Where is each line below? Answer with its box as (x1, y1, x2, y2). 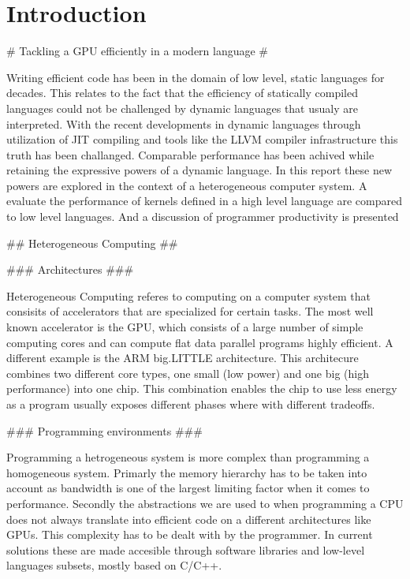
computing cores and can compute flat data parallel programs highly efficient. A (6, 334, 393, 350)
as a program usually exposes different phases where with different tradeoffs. (6, 396, 375, 412)
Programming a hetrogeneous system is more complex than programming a (6, 449, 370, 465)
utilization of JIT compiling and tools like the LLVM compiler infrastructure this (6, 131, 398, 148)
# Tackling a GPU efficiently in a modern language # (6, 43, 269, 59)
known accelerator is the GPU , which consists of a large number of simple (6, 319, 363, 335)
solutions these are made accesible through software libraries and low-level (6, 541, 365, 558)
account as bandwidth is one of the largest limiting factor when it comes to (6, 480, 370, 496)
